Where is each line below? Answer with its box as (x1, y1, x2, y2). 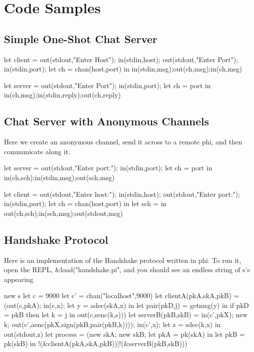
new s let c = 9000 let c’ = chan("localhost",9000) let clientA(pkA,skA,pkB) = (4, 290, 239, 301)
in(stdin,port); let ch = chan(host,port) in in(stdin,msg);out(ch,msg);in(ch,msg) (4, 64, 242, 74)
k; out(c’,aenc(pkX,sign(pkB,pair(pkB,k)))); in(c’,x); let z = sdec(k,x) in (4, 319, 221, 329)
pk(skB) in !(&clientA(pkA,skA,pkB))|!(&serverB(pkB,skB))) (4, 338, 188, 349)
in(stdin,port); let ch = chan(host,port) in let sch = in (4, 198, 167, 209)
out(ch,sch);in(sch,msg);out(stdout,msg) (4, 208, 123, 218)
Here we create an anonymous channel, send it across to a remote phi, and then (4, 137, 242, 147)
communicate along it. (4, 146, 70, 156)
